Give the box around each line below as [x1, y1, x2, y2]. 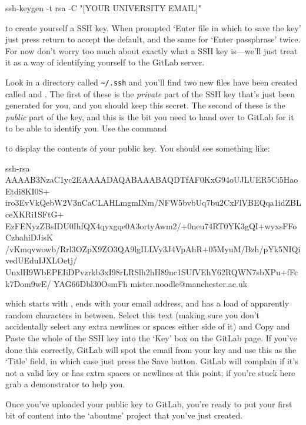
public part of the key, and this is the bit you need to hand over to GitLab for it [5, 110, 294, 123]
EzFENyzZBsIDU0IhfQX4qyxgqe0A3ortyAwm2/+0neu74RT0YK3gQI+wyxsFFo [5, 219, 297, 232]
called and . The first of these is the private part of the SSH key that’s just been [5, 87, 295, 100]
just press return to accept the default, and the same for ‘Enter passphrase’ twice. [5, 33, 301, 45]
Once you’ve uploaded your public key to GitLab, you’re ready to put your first [5, 397, 292, 410]
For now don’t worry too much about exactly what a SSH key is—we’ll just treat [5, 44, 298, 57]
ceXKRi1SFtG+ [5, 207, 64, 220]
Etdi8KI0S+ [5, 185, 50, 197]
